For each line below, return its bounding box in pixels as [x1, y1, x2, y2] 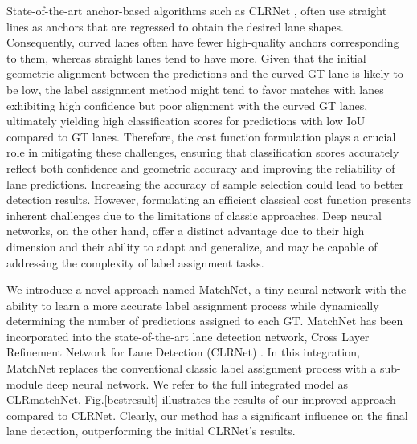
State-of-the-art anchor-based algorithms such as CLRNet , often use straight [6, 2, 387, 18]
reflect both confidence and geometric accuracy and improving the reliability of [6, 159, 395, 176]
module [6, 375, 43, 392]
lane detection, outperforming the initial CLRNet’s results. [6, 422, 296, 439]
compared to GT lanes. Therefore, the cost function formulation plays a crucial [6, 128, 396, 145]
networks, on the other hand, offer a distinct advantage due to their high [6, 222, 365, 239]
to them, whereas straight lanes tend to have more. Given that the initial [6, 49, 366, 66]
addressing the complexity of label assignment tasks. [6, 254, 264, 271]
